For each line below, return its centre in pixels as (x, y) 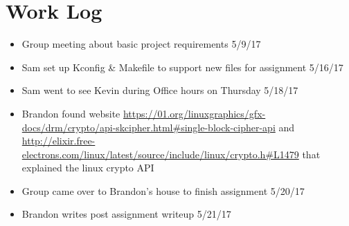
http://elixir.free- (59, 141)
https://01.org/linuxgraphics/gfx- (194, 113)
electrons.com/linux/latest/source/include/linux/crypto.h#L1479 (160, 154)
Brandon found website (71, 113)
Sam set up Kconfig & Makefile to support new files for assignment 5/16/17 (182, 67)
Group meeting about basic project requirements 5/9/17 (141, 44)
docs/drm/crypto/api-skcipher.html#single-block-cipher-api (149, 127)
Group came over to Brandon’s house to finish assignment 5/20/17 (163, 190)
